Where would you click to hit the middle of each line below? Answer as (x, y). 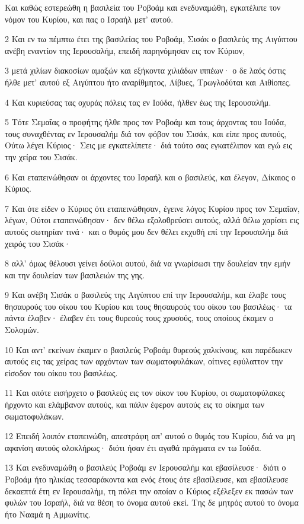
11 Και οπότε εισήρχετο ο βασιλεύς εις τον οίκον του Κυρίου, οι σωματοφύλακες (145, 393)
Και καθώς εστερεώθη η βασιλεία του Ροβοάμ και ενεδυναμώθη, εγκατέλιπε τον (143, 7)
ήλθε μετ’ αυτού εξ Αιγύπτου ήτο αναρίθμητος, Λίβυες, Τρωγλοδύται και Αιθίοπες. (148, 82)
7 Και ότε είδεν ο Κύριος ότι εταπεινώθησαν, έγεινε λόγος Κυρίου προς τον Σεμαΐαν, (152, 208)
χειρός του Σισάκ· (38, 243)
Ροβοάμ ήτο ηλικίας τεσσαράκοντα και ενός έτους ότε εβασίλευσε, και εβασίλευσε (147, 479)
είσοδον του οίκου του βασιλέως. (61, 372)
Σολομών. (22, 330)
